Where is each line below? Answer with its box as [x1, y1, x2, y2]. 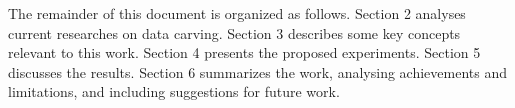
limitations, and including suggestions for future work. [8, 81, 340, 102]
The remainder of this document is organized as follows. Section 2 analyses [8, 3, 466, 23]
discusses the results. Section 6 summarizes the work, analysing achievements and [8, 61, 507, 82]
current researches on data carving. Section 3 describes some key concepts [8, 22, 461, 43]
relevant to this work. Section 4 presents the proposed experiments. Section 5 [8, 42, 481, 63]
